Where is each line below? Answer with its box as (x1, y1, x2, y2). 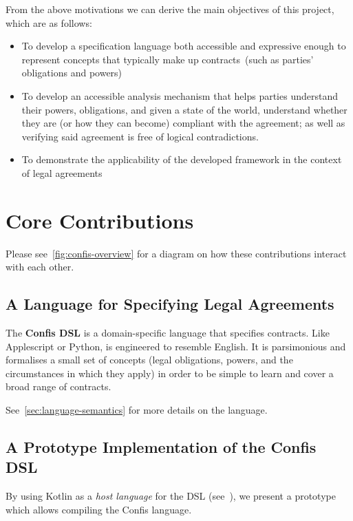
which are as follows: (6, 15, 92, 30)
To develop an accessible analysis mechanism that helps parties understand (21, 88, 338, 103)
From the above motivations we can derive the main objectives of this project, (6, 2, 334, 16)
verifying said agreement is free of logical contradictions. (21, 129, 259, 143)
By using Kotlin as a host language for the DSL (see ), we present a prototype (6, 489, 336, 503)
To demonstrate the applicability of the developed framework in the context (21, 152, 342, 167)
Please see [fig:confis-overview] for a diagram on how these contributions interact (6, 246, 347, 260)
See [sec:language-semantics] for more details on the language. (6, 403, 268, 417)
